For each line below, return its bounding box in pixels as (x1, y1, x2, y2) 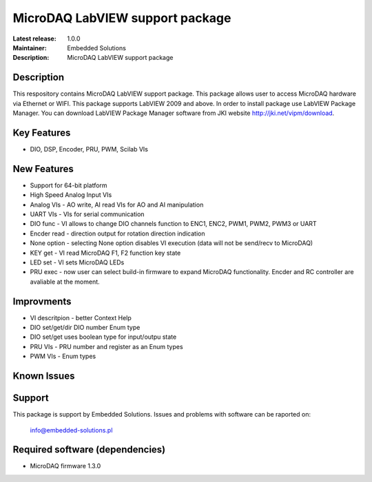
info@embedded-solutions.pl (30, 426, 113, 434)
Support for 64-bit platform (30, 181, 107, 189)
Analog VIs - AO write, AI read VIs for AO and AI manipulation (30, 200, 204, 209)
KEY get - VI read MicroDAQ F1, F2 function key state (30, 249, 181, 257)
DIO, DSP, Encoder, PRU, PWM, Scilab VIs (30, 145, 148, 153)
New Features (12, 163, 74, 175)
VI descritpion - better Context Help (30, 313, 132, 322)
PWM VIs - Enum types (30, 352, 96, 361)
